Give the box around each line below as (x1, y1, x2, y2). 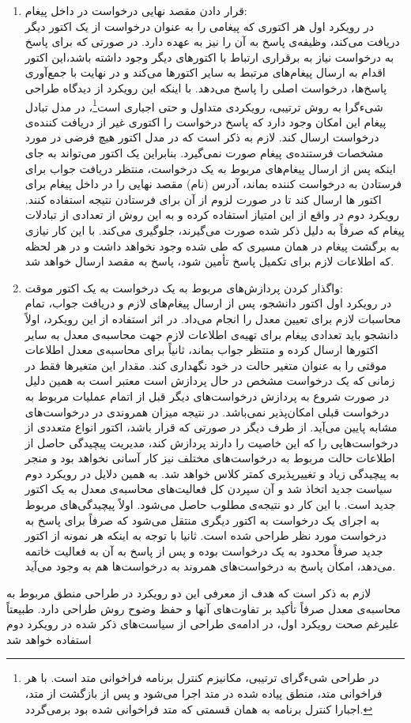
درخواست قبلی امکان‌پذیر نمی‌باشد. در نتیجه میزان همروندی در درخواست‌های (25, 403, 390, 420)
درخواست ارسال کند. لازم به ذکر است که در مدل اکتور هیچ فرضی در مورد (25, 129, 379, 145)
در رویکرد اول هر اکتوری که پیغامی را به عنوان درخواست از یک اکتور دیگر (25, 17, 375, 34)
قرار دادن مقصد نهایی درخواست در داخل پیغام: (25, 2, 247, 18)
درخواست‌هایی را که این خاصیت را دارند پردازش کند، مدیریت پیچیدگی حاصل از (25, 434, 398, 450)
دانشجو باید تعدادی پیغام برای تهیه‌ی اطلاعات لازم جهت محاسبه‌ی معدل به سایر (25, 326, 398, 342)
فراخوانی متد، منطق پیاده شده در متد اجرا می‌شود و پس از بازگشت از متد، (25, 685, 383, 701)
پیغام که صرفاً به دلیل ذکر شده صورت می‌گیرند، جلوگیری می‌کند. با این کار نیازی (25, 221, 405, 238)
